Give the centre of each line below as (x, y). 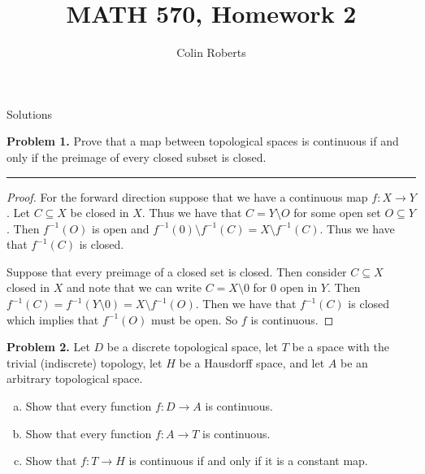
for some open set (337, 213)
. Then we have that (246, 304)
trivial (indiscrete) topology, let (85, 362)
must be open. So (194, 319)
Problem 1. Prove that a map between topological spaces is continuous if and (203, 141)
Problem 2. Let (48, 347)
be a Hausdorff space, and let (252, 362)
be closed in (100, 213)
